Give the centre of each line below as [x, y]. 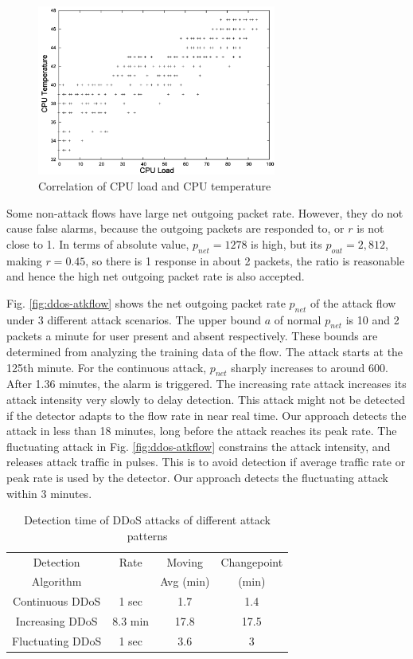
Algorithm [56, 581]
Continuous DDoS [57, 601]
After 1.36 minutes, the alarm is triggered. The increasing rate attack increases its [206, 384]
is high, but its [286, 243]
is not [370, 228]
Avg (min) [185, 581]
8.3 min [131, 621]
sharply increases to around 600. [310, 367]
